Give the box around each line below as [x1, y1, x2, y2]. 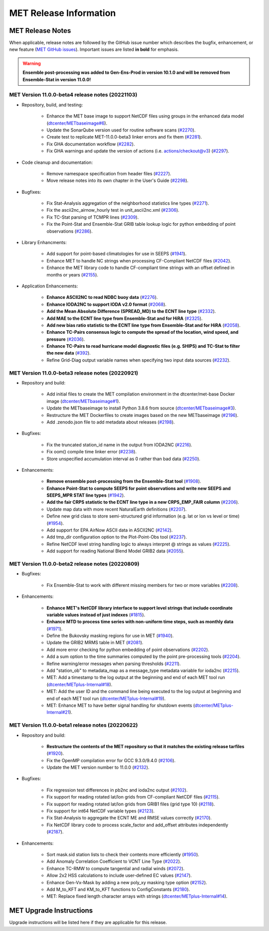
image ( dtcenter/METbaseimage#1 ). [46, 398, 121, 404]
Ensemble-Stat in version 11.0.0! [22, 76, 91, 82]
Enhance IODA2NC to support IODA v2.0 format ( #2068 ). [46, 301, 167, 307]
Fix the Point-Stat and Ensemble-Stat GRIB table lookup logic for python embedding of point [46, 221, 236, 227]
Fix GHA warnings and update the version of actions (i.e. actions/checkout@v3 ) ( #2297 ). [46, 148, 229, 154]
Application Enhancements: [21, 283, 78, 289]
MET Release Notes [9, 26, 71, 35]
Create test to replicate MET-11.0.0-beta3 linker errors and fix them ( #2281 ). [46, 134, 202, 140]
